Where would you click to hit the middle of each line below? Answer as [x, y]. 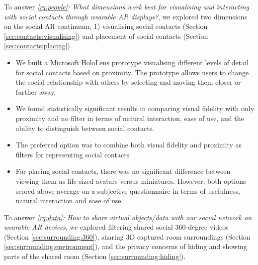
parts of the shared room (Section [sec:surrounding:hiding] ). [95, 256]
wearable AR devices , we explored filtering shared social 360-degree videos [116, 227]
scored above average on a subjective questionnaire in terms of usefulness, [128, 191]
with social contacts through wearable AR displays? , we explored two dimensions [126, 16]
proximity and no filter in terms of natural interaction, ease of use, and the [130, 118]
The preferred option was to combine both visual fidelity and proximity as [129, 145]
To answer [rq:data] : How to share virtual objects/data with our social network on [128, 217]
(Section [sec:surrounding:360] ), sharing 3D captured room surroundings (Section [127, 236]
